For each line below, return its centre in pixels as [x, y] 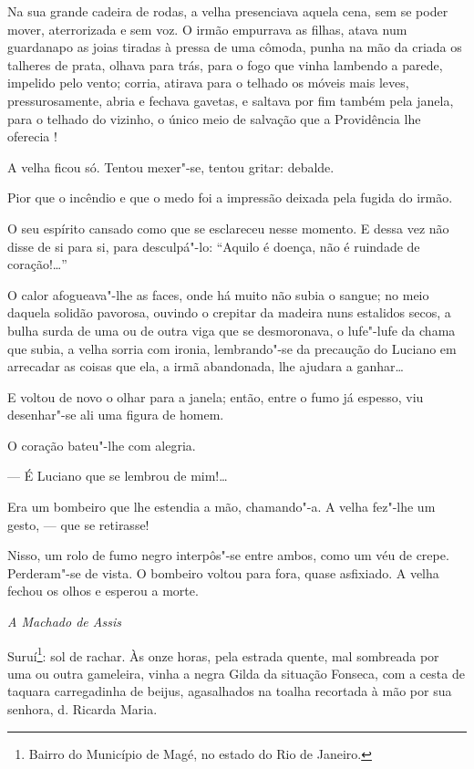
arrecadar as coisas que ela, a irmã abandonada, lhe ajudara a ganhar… [206, 366]
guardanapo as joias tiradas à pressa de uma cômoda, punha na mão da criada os [235, 47]
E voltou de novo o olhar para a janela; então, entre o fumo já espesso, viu [216, 396]
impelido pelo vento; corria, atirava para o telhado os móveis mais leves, [208, 83]
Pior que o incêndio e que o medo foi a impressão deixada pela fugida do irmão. [230, 197]
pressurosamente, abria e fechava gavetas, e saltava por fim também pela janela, [231, 100]
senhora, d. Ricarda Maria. [82, 709]
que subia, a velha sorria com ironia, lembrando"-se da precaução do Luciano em [232, 348]
